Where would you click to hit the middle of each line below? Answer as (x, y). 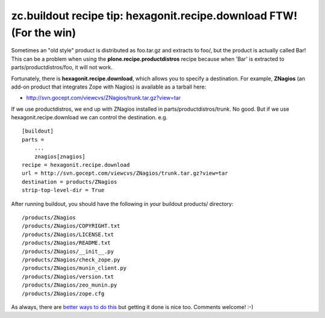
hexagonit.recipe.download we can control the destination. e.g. (89, 117)
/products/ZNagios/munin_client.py (74, 268)
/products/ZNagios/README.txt (67, 243)
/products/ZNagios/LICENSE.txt (68, 234)
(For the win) (44, 33)
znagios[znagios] (60, 156)
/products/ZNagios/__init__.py (68, 251)
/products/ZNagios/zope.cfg (63, 293)
